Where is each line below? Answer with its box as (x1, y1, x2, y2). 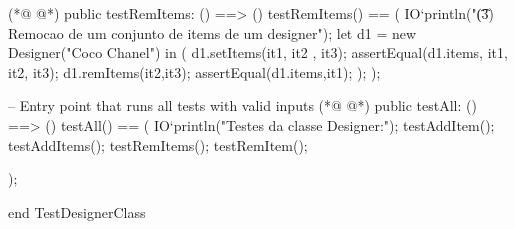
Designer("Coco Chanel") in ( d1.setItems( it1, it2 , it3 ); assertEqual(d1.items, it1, (8, 42, 508, 63)
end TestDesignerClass (8, 201, 146, 222)
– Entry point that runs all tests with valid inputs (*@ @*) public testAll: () (8, 95, 477, 116)
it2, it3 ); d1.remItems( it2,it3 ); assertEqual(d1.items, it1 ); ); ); (8, 61, 381, 82)
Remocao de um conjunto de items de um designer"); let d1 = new (8, 22, 417, 43)
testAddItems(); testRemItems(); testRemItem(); (8, 134, 308, 155)
